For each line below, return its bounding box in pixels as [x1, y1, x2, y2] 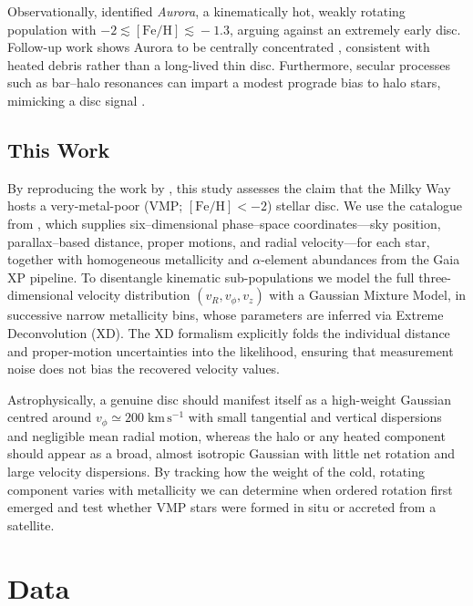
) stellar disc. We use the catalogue [266, 196, 463, 215]
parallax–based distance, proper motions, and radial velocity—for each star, [7, 231, 430, 251]
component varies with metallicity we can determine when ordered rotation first [7, 479, 453, 498]
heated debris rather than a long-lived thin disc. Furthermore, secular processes [7, 55, 450, 74]
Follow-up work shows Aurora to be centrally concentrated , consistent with [7, 37, 430, 56]
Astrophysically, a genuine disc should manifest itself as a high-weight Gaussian [7, 389, 451, 408]
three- [418, 267, 451, 286]
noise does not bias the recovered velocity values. [7, 359, 281, 378]
